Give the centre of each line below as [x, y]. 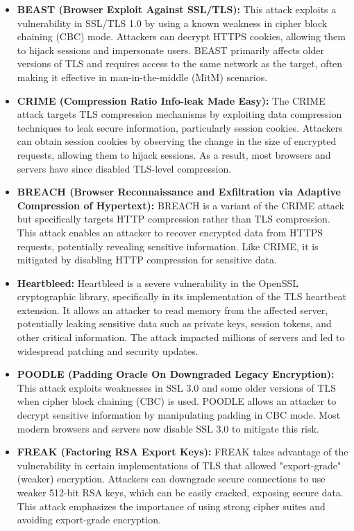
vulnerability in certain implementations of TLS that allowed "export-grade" [179, 465]
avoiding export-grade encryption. [89, 520]
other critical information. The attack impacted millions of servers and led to [181, 337]
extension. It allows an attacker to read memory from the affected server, [172, 310]
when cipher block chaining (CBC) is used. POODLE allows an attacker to [177, 401]
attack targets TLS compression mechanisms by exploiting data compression [179, 114]
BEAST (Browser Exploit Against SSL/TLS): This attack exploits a [177, 9]
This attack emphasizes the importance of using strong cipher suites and [171, 506]
